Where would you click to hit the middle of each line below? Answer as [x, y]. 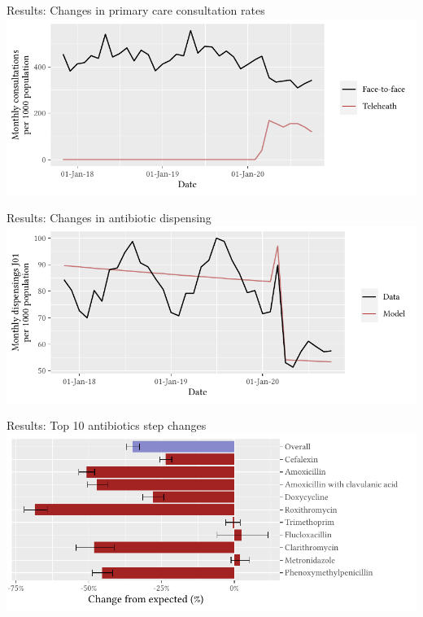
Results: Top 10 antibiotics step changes [107, 425]
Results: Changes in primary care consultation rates [136, 10]
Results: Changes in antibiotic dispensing [109, 218]
